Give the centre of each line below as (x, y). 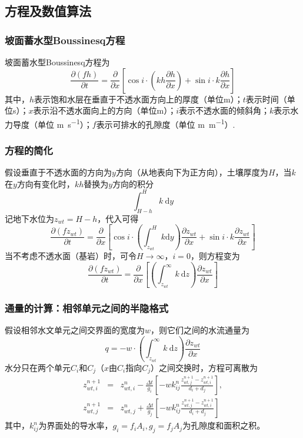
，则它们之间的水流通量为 (200, 330)
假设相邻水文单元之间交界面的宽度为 (75, 330)
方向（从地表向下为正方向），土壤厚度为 (192, 172)
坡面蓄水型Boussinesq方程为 (57, 62)
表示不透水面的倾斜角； (224, 110)
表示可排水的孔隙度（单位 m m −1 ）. (166, 123)
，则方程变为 (215, 256)
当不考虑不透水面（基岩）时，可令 (71, 256)
